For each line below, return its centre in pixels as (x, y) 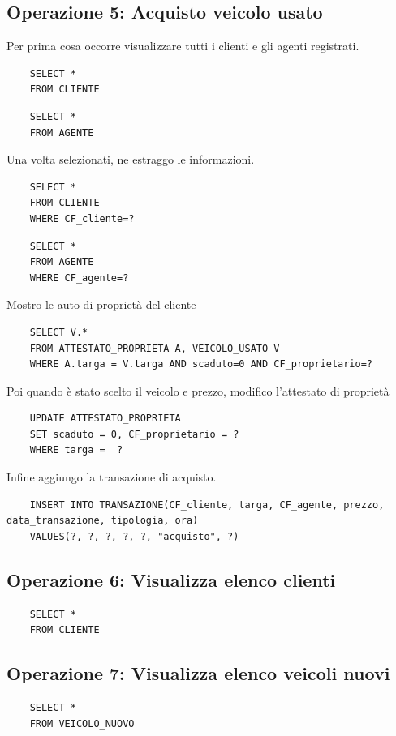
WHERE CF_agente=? (79, 278)
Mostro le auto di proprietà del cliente (101, 304)
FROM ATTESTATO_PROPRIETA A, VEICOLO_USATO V (155, 348)
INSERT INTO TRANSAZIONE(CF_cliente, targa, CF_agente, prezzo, (207, 505)
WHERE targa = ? (76, 450)
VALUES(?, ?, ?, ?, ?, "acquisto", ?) (134, 536)
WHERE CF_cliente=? (82, 218)
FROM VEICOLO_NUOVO (82, 723)
